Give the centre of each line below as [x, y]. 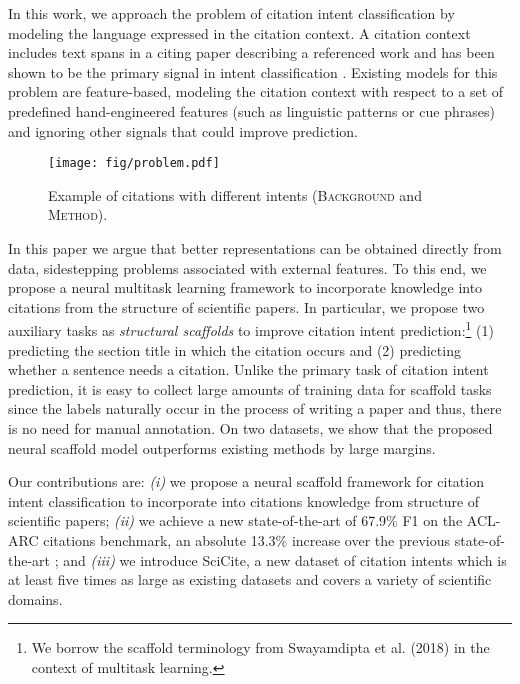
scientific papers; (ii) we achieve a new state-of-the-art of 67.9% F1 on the [235, 520]
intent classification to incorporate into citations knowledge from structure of [244, 500]
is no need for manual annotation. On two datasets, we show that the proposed [250, 428]
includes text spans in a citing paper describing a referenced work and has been [251, 52]
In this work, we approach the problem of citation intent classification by [231, 13]
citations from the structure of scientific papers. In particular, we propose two [246, 306]
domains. [35, 598]
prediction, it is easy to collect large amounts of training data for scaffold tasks [250, 388]
